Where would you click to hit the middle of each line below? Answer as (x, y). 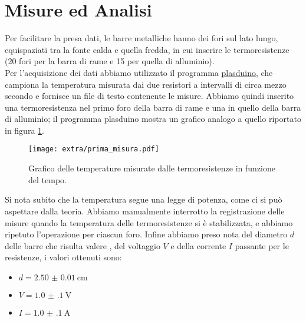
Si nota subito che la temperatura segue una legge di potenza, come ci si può (144, 199)
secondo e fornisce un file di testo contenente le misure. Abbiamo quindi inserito (149, 96)
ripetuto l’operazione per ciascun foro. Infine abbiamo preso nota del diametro (146, 234)
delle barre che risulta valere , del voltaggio (83, 245)
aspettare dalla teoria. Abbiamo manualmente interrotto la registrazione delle (145, 211)
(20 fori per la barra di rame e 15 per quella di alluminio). (110, 61)
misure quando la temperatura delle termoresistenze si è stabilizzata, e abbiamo (149, 222)
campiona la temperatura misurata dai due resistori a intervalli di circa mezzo (146, 84)
